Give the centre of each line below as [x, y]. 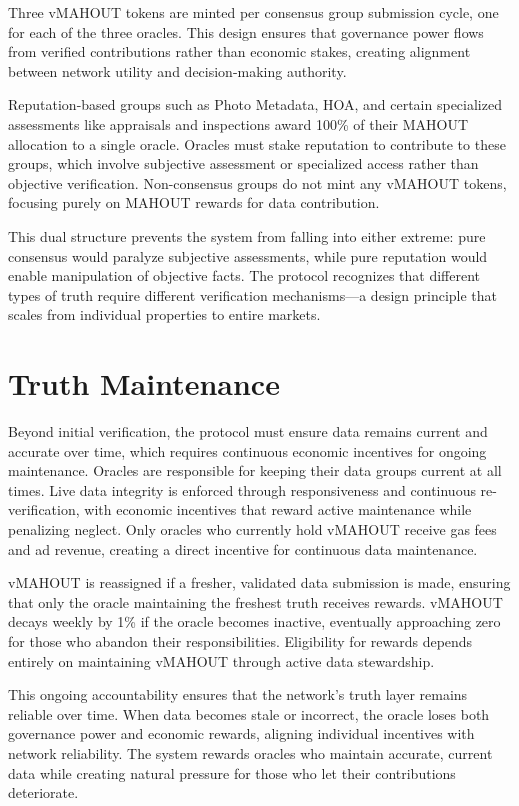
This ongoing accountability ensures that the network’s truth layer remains [238, 694]
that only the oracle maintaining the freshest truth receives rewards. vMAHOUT [255, 601]
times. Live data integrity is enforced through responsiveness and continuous [242, 489]
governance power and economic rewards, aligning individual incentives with [241, 733]
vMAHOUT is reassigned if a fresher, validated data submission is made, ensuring [259, 582]
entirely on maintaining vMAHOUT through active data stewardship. [221, 660]
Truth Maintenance [144, 383]
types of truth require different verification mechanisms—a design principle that [253, 294]
